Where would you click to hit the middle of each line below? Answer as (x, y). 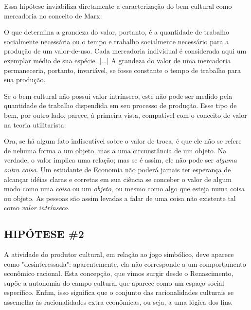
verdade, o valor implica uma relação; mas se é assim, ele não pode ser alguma (120, 160)
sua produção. (25, 80)
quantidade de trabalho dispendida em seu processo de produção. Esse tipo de (120, 105)
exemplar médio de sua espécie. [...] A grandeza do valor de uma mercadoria (117, 60)
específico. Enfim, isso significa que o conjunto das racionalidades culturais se (119, 292)
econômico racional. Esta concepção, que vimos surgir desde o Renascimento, (119, 273)
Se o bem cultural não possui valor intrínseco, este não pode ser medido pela (118, 96)
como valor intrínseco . (37, 208)
